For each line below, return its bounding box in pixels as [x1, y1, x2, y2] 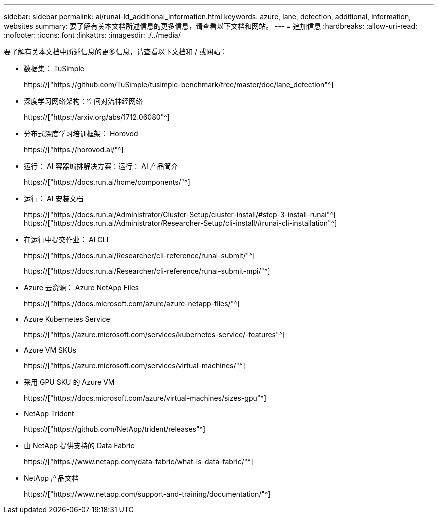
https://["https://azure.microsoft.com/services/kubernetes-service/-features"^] [24, 330, 285, 339]
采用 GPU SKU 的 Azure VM [24, 378, 115, 386]
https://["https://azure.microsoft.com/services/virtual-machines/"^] [24, 361, 245, 370]
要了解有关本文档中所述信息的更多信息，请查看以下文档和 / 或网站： [4, 47, 227, 56]
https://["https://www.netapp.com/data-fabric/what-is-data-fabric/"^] [24, 457, 253, 466]
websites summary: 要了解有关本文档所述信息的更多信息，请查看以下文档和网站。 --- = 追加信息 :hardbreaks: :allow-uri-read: [4, 22, 417, 30]
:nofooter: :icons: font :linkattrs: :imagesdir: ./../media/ [4, 31, 181, 39]
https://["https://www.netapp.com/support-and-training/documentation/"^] [24, 490, 271, 498]
